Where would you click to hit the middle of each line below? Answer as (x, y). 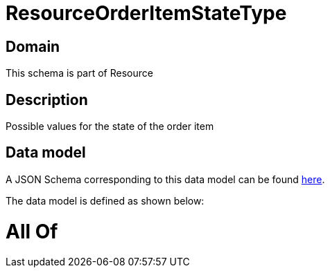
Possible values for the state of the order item (110, 126)
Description (47, 100)
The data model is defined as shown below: (105, 200)
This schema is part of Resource (79, 73)
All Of (32, 231)
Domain (33, 46)
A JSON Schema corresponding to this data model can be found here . (165, 179)
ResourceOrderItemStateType (146, 13)
